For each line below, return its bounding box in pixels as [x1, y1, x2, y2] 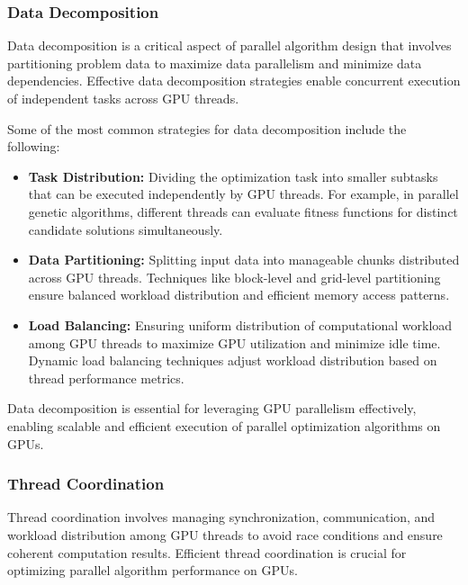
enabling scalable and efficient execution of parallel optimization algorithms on [7, 416, 441, 435]
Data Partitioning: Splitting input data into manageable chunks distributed [28, 250, 460, 269]
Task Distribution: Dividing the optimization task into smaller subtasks [28, 166, 438, 185]
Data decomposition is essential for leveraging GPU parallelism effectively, [7, 399, 417, 418]
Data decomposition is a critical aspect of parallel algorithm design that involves [7, 36, 452, 55]
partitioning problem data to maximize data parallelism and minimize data [7, 53, 422, 72]
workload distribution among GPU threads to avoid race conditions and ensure [7, 525, 443, 544]
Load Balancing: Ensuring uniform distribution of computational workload [28, 315, 453, 334]
